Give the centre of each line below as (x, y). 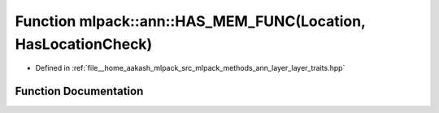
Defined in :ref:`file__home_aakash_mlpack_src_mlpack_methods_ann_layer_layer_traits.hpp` (190, 68)
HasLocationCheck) (84, 44)
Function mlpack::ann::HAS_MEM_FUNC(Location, (190, 21)
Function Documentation (79, 91)
